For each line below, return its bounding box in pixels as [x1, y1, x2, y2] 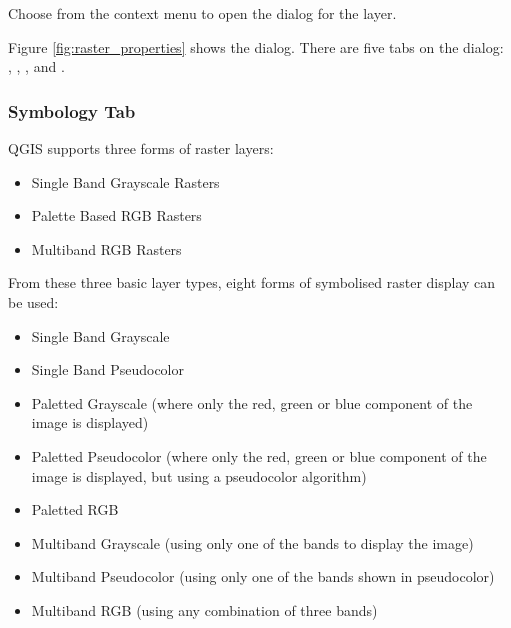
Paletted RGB [31, 499, 119, 520]
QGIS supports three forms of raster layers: [8, 138, 274, 158]
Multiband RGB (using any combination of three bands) [31, 599, 378, 620]
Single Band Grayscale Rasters [31, 171, 220, 192]
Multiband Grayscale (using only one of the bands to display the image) [31, 532, 474, 553]
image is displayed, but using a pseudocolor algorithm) [31, 465, 367, 486]
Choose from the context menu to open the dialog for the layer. [8, 3, 397, 23]
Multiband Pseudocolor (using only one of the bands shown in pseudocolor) [31, 566, 495, 587]
